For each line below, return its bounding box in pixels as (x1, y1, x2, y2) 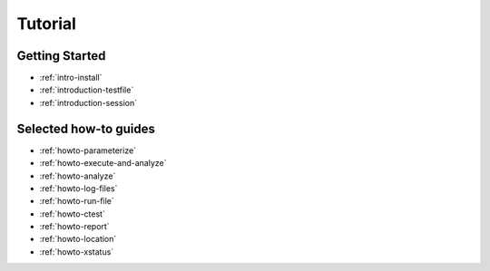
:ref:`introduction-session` (39, 97, 138, 108)
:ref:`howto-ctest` (39, 208, 106, 219)
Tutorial (16, 14, 77, 34)
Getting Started (16, 48, 106, 63)
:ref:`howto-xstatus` (39, 246, 114, 257)
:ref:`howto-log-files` (39, 182, 118, 194)
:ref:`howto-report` (39, 221, 110, 232)
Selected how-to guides (16, 121, 156, 136)
